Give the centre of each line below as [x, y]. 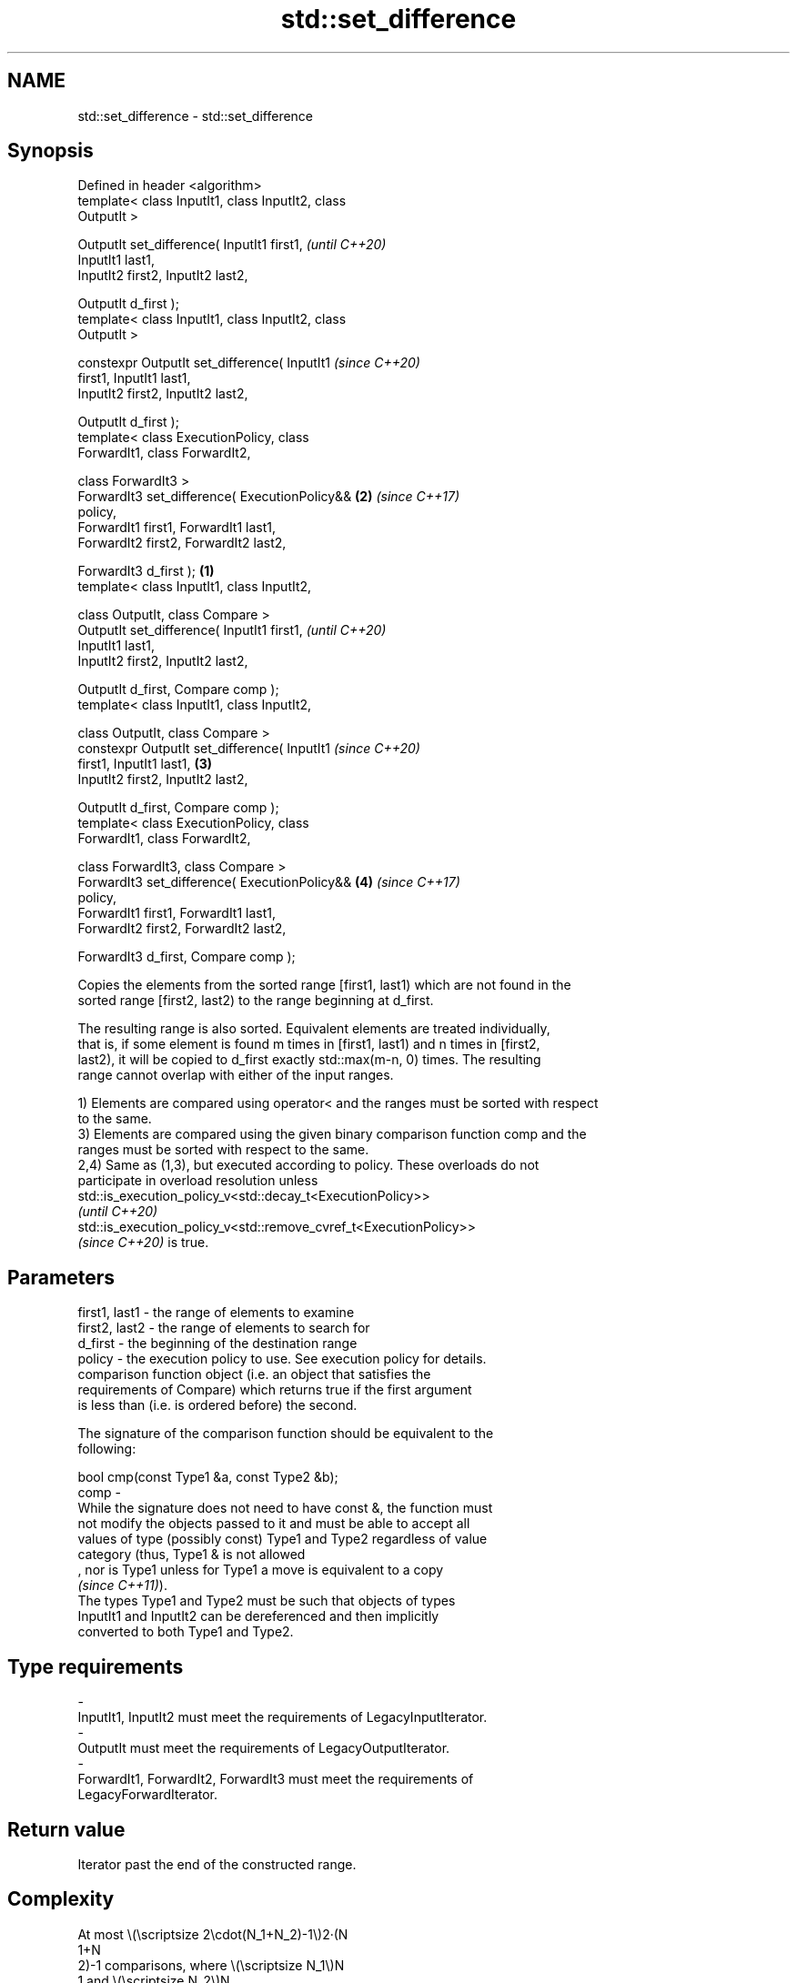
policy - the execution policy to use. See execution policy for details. [282, 1359]
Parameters [61, 1277]
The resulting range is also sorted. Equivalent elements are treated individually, [314, 1029]
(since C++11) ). [122, 1585]
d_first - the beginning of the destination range [217, 1344]
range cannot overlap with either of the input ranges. [236, 1075]
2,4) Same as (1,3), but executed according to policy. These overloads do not [308, 1165]
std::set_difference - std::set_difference [196, 116]
